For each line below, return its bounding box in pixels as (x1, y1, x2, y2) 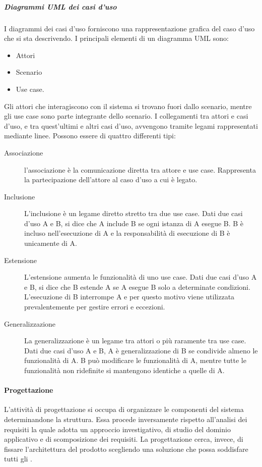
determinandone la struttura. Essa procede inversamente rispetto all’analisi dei (4, 413, 247, 424)
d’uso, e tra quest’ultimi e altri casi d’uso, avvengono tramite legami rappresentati (4, 120, 258, 131)
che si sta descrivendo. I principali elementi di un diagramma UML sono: (4, 33, 229, 43)
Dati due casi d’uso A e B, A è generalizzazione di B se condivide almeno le (24, 345, 258, 355)
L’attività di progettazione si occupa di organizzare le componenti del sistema (4, 404, 244, 414)
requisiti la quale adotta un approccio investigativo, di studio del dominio (4, 424, 231, 434)
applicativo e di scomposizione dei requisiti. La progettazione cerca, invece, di (4, 434, 243, 444)
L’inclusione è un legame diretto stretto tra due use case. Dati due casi (24, 208, 243, 219)
